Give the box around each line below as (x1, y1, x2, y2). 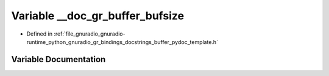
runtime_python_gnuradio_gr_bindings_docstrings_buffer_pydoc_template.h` (26, 38, 219, 45)
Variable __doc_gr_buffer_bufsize (11, 9, 185, 22)
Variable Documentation (11, 54, 106, 65)
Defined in (26, 30, 53, 37)
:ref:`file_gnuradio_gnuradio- (54, 30, 126, 37)
